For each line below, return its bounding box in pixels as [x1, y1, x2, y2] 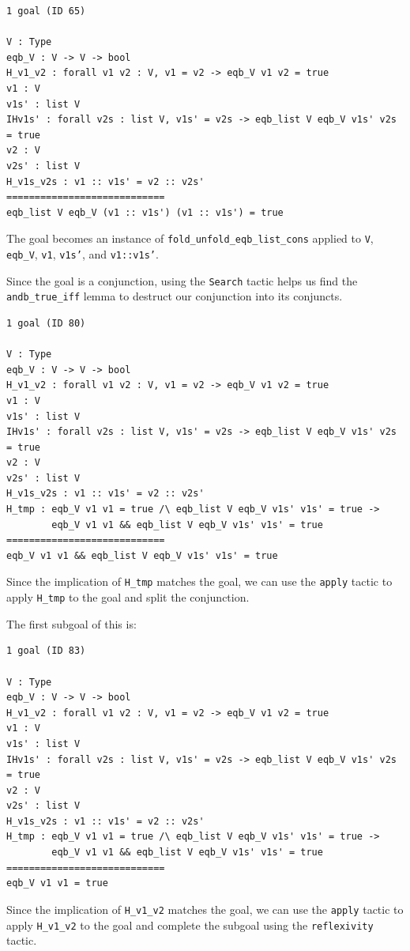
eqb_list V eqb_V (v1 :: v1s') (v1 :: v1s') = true [6, 206, 284, 218]
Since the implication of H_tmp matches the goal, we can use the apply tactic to [6, 573, 393, 590]
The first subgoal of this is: [6, 615, 137, 632]
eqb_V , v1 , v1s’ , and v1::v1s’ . [6, 245, 159, 262]
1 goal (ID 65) [6, 6, 86, 17]
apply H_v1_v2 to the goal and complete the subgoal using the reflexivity [6, 916, 374, 933]
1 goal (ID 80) [6, 317, 86, 329]
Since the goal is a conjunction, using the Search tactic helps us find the [6, 272, 358, 289]
